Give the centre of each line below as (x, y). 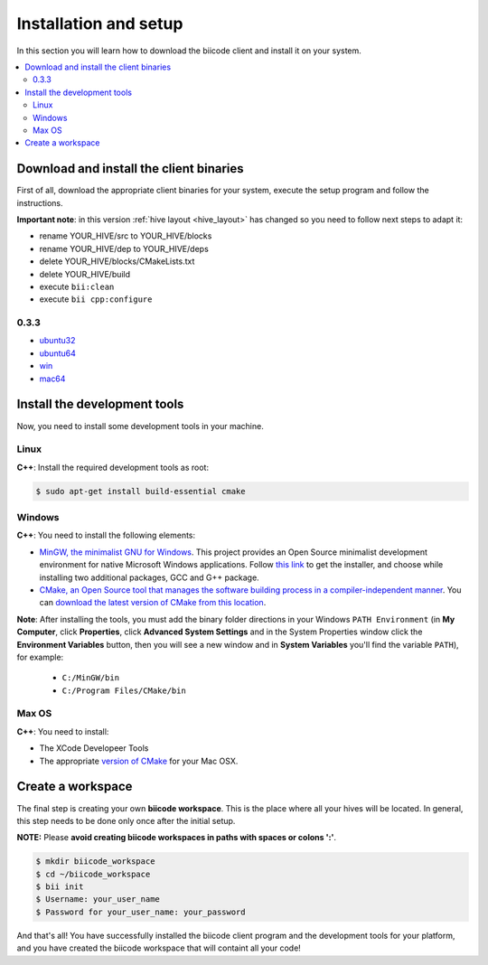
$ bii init (60, 887)
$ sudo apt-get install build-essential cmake (141, 491)
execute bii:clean (77, 286)
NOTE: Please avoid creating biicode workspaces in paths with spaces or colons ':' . (177, 838)
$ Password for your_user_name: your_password (141, 912)
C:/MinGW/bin (91, 678)
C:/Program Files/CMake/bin (124, 690)
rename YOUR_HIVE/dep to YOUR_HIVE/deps (124, 248)
